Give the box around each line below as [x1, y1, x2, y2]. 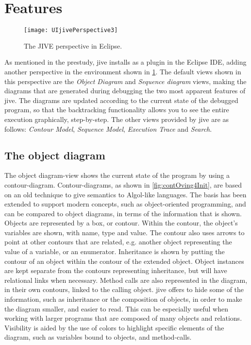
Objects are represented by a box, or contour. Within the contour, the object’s [4, 218, 238, 228]
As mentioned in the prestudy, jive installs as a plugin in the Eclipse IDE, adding [4, 57, 247, 67]
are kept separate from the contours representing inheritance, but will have [4, 265, 227, 276]
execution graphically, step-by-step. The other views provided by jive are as [4, 114, 229, 124]
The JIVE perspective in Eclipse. [24, 40, 122, 51]
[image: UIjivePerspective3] [24, 27, 118, 34]
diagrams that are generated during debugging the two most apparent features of [4, 86, 246, 96]
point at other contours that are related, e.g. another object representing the [4, 237, 232, 247]
